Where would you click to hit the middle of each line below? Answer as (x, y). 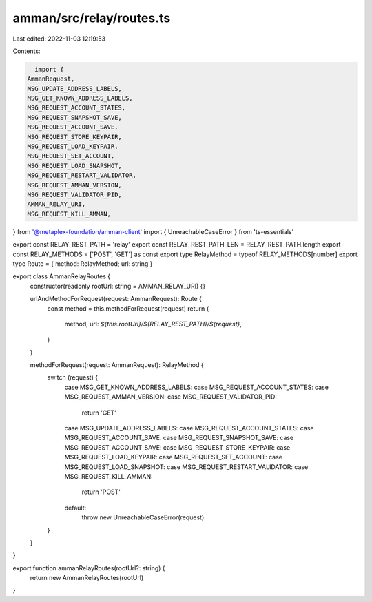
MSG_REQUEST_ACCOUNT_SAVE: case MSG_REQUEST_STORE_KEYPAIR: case (177, 447)
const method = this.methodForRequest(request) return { (128, 308)
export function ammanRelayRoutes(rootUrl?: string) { (89, 568)
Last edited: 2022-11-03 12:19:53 (59, 39)
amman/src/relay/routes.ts (92, 18)
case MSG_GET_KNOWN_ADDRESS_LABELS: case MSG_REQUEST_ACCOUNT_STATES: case (196, 387)
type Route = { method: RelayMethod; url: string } (83, 263)
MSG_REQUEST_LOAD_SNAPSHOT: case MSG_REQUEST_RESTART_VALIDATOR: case (186, 467)
